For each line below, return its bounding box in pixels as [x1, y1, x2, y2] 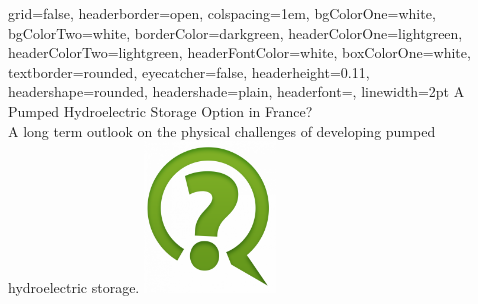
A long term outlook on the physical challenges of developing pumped [8, 120, 436, 141]
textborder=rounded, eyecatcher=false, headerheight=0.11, [8, 61, 370, 82]
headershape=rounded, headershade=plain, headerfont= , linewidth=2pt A [8, 81, 465, 102]
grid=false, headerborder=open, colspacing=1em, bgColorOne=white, [8, 3, 436, 23]
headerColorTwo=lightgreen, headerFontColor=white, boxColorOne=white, [8, 42, 471, 63]
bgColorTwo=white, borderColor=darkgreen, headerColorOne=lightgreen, [8, 22, 463, 43]
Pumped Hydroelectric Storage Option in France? [8, 100, 313, 121]
